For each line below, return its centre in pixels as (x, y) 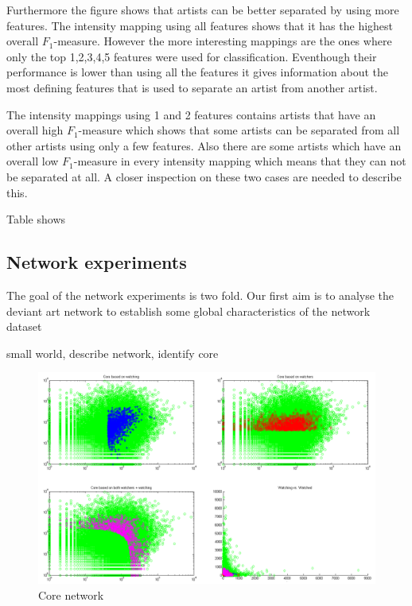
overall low (33, 161)
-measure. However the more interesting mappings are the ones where (223, 41)
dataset (24, 326)
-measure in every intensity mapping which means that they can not (240, 161)
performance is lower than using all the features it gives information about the (198, 72)
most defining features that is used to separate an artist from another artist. (192, 87)
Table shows (36, 219)
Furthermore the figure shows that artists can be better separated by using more (203, 10)
